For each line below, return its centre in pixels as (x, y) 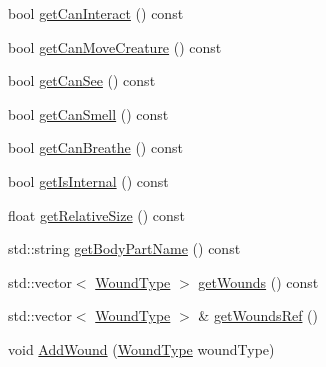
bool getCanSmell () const (88, 113)
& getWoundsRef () (258, 315)
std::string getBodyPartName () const (124, 248)
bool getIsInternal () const (88, 180)
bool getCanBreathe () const (95, 147)
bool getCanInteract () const (96, 13)
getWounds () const (258, 281)
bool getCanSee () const (82, 80)
